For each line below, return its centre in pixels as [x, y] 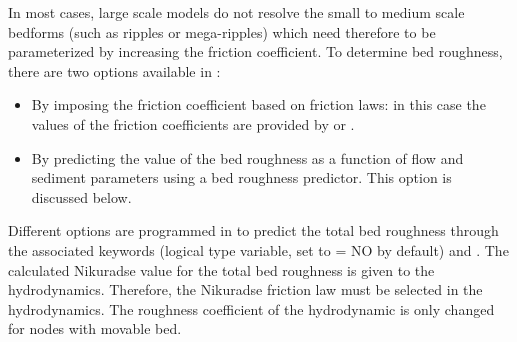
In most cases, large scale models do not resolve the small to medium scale [236, 12]
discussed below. [81, 196]
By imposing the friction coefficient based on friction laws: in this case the [258, 104]
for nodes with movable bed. [95, 328]
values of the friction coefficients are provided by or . [193, 123]
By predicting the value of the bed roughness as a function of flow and [247, 157]
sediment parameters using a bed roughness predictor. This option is [241, 177]
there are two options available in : [114, 70]
